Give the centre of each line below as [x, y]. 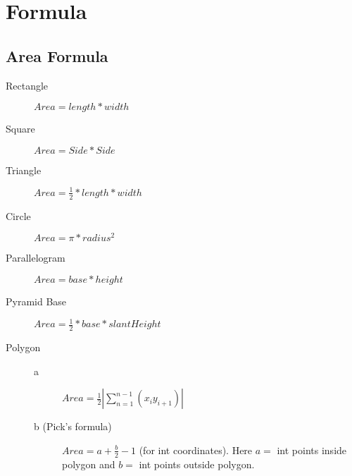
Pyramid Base [36, 301]
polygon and [89, 464]
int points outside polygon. [197, 464]
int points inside [312, 450]
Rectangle [27, 85]
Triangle [24, 170]
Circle [18, 215]
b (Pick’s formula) [73, 426]
